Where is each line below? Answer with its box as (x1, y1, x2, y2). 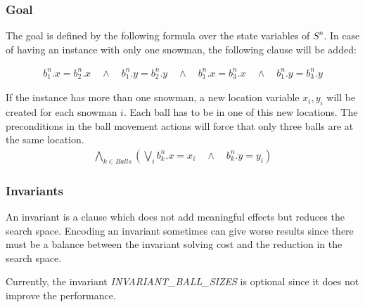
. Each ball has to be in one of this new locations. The (123, 105, 358, 119)
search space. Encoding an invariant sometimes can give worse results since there (6, 223, 354, 237)
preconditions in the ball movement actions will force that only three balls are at (6, 118, 354, 133)
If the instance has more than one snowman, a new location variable (6, 90, 300, 105)
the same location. (6, 132, 84, 147)
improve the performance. (6, 287, 116, 302)
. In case (324, 28, 360, 43)
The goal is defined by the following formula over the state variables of (6, 28, 310, 43)
